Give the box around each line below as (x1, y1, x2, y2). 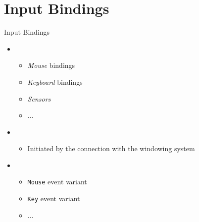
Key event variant (27, 193, 80, 204)
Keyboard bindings (27, 76, 83, 87)
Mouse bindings (27, 60, 75, 70)
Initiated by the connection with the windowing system (27, 143, 195, 154)
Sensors (27, 93, 51, 104)
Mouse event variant (27, 176, 87, 187)
